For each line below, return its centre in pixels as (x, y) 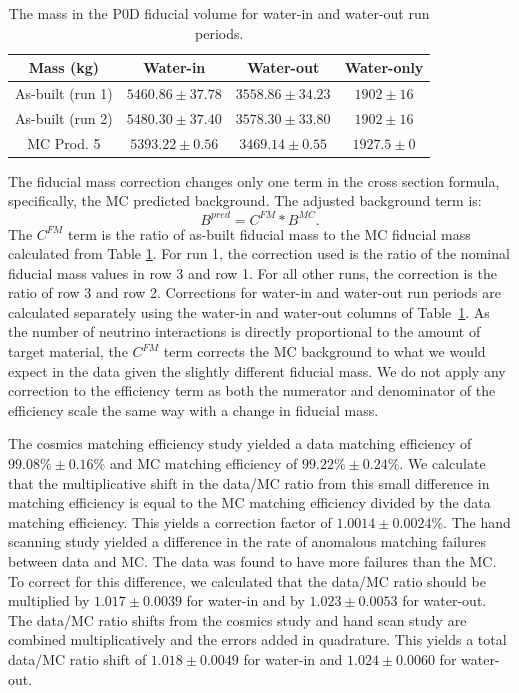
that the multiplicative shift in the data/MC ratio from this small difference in (249, 482)
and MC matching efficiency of (203, 463)
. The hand (477, 521)
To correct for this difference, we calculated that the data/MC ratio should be (247, 580)
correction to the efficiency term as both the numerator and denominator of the (252, 390)
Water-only (384, 67)
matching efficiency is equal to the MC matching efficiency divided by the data (249, 502)
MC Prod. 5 (64, 142)
